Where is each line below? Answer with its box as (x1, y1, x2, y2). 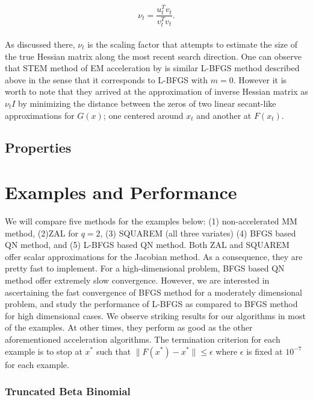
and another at (196, 109, 252, 121)
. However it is (233, 73, 287, 86)
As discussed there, (5, 37, 75, 50)
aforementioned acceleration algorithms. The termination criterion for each (5, 332, 280, 345)
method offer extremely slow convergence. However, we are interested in (5, 273, 270, 286)
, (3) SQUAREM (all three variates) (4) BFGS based (100, 226, 296, 239)
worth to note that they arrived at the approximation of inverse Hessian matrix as (5, 85, 308, 98)
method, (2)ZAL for (5, 226, 78, 239)
